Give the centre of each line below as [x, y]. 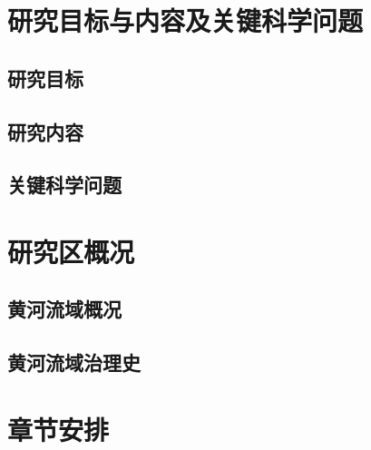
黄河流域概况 [64, 309]
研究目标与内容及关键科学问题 [185, 20]
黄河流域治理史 [74, 362]
